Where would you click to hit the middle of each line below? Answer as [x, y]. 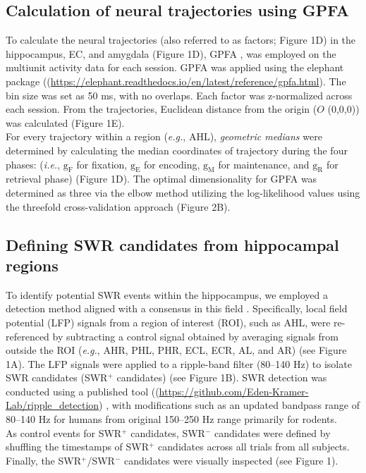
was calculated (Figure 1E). [65, 122]
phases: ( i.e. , [33, 164]
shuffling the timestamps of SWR [78, 447]
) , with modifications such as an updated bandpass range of [229, 405]
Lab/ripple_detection [53, 405]
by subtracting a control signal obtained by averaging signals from [195, 336]
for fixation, [102, 164]
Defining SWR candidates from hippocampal [172, 244]
